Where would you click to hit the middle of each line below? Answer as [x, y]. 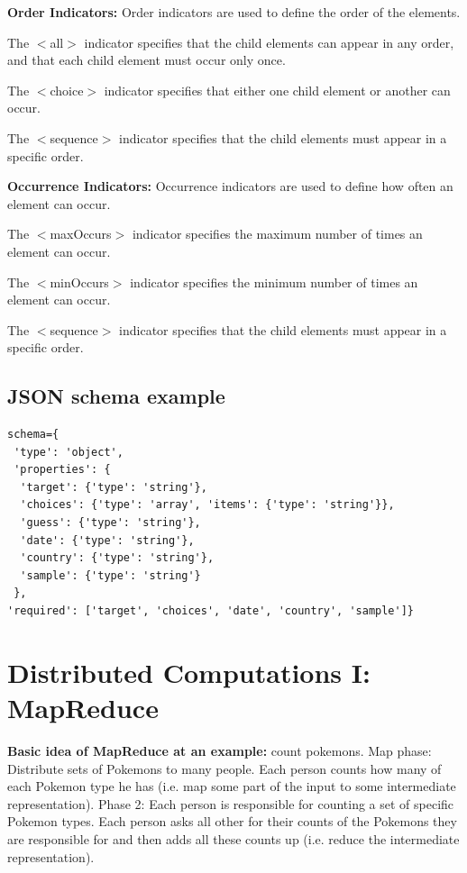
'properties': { [62, 470]
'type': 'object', [69, 452]
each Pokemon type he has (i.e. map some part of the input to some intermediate [232, 786]
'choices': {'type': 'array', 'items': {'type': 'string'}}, [207, 505]
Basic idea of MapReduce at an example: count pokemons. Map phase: [220, 750]
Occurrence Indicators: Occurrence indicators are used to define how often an [230, 186]
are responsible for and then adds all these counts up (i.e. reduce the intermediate [233, 838]
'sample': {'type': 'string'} [110, 575]
